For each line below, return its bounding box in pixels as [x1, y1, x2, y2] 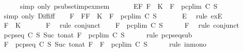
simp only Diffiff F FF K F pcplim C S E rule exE [3, 10, 222, 20]
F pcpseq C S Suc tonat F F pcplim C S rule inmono [3, 39, 207, 49]
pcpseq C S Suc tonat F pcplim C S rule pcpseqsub [3, 29, 192, 39]
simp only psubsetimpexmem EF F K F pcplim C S [20, 1, 217, 11]
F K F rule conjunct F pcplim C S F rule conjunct [3, 20, 240, 30]
